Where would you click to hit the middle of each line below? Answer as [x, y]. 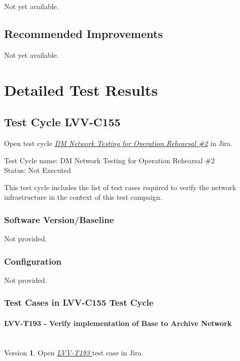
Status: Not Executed [38, 170]
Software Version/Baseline [59, 219]
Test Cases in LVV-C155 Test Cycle [79, 302]
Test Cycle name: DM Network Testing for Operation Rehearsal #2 [109, 160]
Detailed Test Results [81, 89]
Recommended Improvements [83, 33]
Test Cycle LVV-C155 [62, 122]
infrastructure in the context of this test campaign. [83, 197]
